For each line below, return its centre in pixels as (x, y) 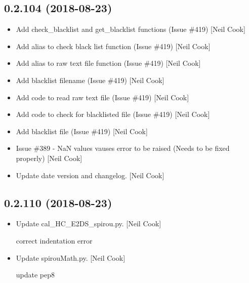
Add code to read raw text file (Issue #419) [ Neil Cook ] (102, 97)
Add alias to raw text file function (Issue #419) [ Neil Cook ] (108, 63)
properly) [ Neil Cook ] (49, 158)
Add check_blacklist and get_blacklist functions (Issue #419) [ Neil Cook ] (131, 29)
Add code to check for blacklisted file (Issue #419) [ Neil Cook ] (113, 114)
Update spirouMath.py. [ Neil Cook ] (71, 257)
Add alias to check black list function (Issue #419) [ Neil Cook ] (113, 46)
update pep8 (35, 275)
